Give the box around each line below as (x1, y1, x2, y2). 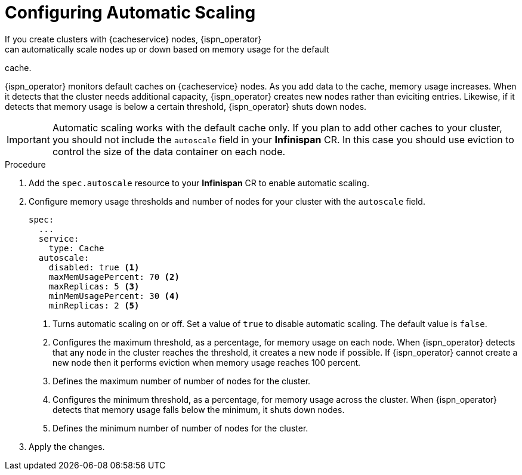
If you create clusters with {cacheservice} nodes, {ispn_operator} (5, 33, 262, 44)
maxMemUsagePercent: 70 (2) (48, 272, 180, 282)
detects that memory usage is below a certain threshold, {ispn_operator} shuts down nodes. (5, 101, 367, 112)
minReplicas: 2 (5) (48, 300, 140, 310)
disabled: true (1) (48, 262, 140, 272)
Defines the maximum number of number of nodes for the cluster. (52, 375, 311, 386)
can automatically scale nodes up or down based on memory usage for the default (5, 44, 329, 54)
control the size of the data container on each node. (52, 145, 286, 158)
